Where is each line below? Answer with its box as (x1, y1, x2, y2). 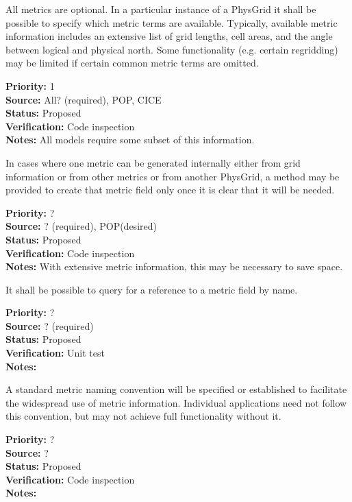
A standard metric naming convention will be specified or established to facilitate (5, 382, 347, 396)
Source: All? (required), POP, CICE (5, 92, 162, 106)
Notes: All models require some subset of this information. (5, 132, 255, 147)
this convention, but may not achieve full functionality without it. (5, 409, 281, 423)
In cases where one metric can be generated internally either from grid (5, 155, 301, 169)
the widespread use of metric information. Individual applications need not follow (5, 395, 347, 409)
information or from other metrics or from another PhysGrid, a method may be (5, 169, 340, 183)
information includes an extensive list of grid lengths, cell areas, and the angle (5, 29, 333, 43)
